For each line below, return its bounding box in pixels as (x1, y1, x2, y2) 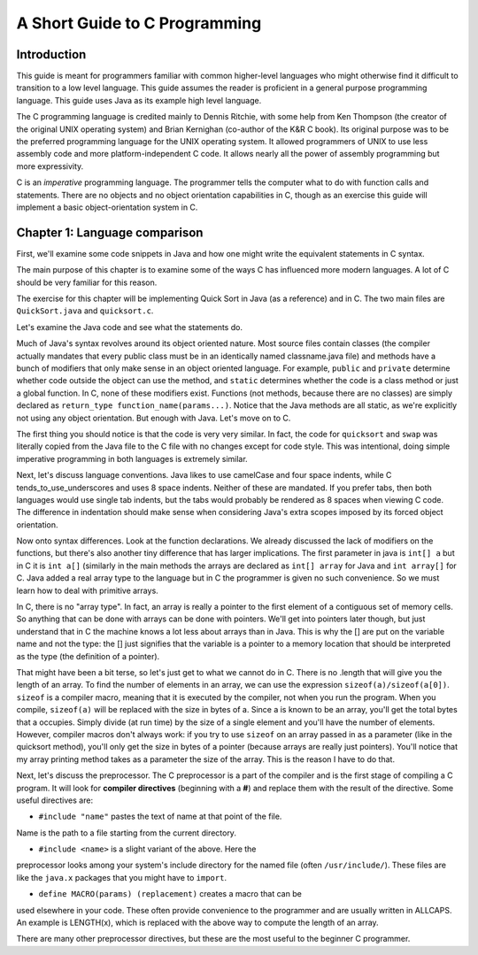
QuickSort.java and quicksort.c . (16, 305, 154, 316)
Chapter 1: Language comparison (16, 225, 204, 240)
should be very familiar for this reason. (16, 277, 158, 288)
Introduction (16, 47, 87, 62)
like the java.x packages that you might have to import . (16, 872, 227, 882)
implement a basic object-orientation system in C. (16, 202, 198, 212)
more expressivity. (16, 160, 84, 172)
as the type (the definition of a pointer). (16, 651, 160, 661)
